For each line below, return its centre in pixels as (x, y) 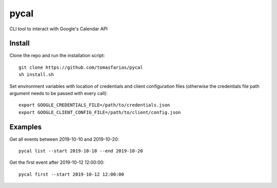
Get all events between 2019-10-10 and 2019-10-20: (64, 139)
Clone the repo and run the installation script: (57, 55)
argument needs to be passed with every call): (58, 93)
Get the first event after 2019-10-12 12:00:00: (57, 162)
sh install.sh (36, 75)
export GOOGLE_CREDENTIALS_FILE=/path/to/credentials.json (94, 105)
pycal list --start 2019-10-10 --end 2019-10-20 (81, 151)
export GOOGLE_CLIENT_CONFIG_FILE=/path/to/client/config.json (100, 112)
